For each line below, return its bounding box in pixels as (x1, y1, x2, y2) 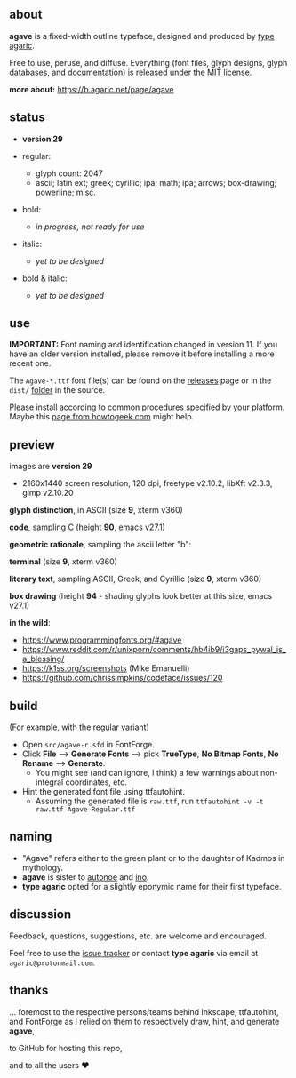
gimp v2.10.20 (21, 488, 74, 499)
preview (9, 437, 55, 452)
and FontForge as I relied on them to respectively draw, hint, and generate (9, 1016, 280, 1026)
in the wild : (9, 618, 51, 628)
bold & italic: (21, 273, 68, 283)
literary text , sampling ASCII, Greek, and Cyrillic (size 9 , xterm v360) (9, 573, 262, 585)
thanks (9, 983, 49, 998)
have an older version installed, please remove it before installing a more (9, 348, 275, 359)
